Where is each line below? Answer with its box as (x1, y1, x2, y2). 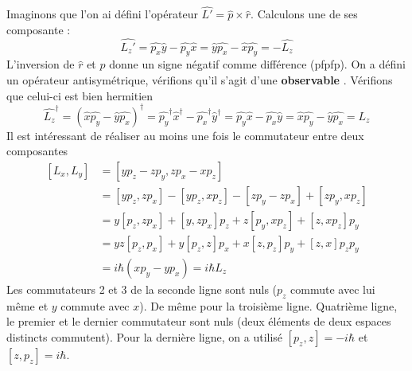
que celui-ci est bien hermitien (6, 87, 154, 103)
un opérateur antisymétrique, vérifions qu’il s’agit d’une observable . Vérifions (6, 72, 393, 88)
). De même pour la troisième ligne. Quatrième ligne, (139, 297, 398, 314)
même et (6, 297, 49, 314)
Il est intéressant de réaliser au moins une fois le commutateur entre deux (6, 127, 364, 143)
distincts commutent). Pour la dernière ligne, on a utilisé (6, 328, 283, 345)
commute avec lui (290, 280, 375, 297)
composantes (6, 143, 68, 159)
